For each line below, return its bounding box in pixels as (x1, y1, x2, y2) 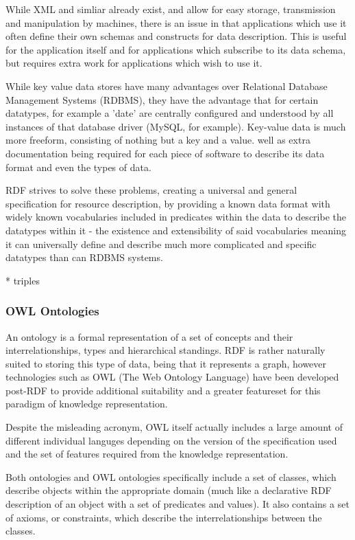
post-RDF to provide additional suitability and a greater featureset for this (5, 383, 321, 397)
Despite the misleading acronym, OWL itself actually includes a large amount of (5, 420, 343, 434)
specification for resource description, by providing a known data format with (5, 196, 330, 210)
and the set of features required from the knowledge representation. (5, 447, 289, 461)
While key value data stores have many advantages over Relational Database (5, 78, 328, 93)
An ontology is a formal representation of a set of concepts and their (5, 329, 293, 344)
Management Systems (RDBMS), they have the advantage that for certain (5, 92, 319, 106)
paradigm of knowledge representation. (5, 396, 168, 411)
